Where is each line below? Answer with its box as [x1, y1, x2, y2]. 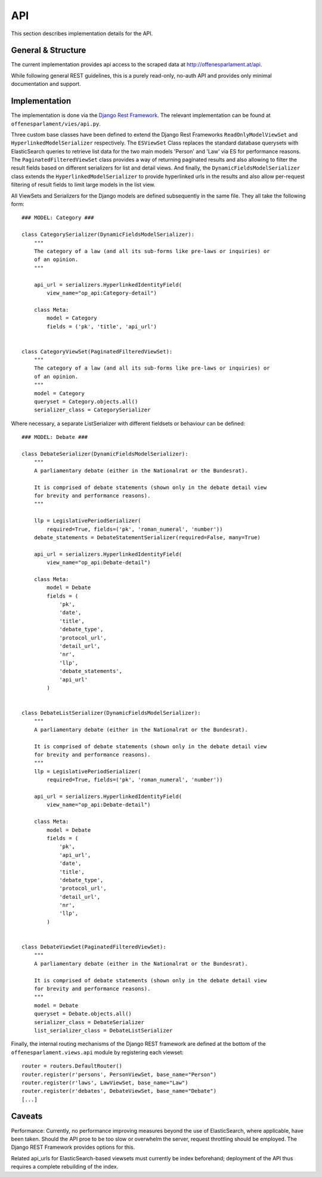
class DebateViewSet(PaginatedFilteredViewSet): [21, 944, 166, 951]
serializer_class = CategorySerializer [33, 407, 151, 413]
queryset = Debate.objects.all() [33, 1010, 132, 1018]
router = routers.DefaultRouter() [21, 1063, 122, 1070]
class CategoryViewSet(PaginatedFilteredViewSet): [21, 348, 173, 355]
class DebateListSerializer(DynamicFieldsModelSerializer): [21, 709, 201, 717]
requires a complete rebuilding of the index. [11, 1163, 119, 1170]
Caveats [11, 1111, 43, 1121]
